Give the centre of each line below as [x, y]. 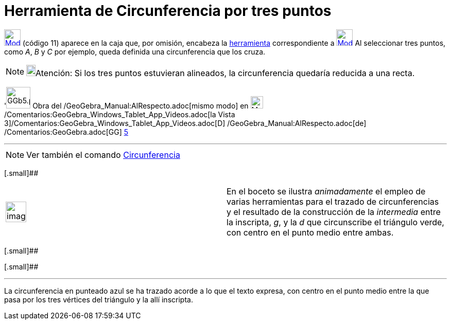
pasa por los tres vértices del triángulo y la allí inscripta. [99, 299]
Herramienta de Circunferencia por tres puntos [168, 11]
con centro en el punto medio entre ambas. [310, 232]
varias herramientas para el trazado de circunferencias [333, 201]
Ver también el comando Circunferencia [103, 155]
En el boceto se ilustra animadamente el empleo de [326, 191]
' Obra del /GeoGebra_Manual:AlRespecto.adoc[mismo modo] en [126, 105]
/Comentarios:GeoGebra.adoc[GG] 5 [66, 132]
